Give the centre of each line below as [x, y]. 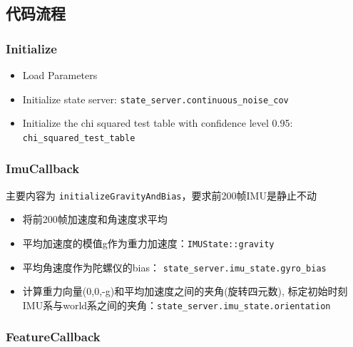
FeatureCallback [53, 337]
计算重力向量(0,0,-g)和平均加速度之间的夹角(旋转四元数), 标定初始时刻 [185, 291]
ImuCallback [43, 169]
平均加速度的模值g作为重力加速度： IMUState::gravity [148, 243]
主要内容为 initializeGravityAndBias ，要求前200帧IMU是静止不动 [161, 195]
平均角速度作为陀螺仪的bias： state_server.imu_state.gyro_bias [174, 267]
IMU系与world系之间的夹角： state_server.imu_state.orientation [176, 305]
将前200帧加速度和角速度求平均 [95, 219]
